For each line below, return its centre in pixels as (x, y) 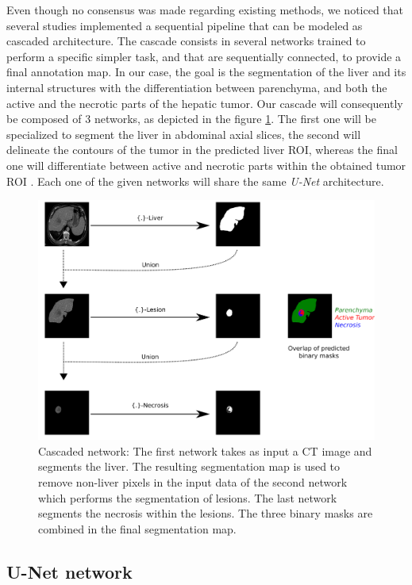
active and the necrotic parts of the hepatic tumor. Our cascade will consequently (205, 103)
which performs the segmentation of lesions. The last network (188, 497)
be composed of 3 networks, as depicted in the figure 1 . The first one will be (191, 119)
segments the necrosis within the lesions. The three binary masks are (206, 513)
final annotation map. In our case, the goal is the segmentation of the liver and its (206, 72)
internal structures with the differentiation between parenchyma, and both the (197, 87)
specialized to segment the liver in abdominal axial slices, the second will (184, 134)
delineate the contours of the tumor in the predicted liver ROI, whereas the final (202, 150)
